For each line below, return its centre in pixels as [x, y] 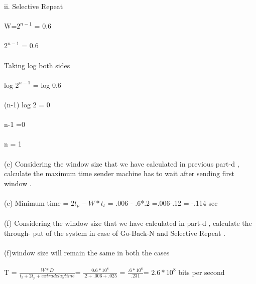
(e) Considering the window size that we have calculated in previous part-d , [122, 163]
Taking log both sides [37, 65]
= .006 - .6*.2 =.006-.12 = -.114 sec [163, 202]
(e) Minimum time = [36, 202]
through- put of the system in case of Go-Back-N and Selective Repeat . [115, 233]
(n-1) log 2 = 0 [27, 104]
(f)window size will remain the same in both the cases [87, 252]
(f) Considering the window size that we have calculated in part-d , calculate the [128, 223]
